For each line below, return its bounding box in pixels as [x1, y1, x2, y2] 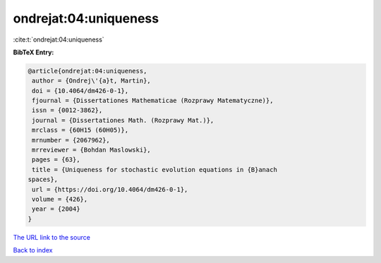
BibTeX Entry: [13, 48, 54, 56]
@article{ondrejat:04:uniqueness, [28, 67, 147, 75]
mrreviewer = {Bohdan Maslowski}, [32, 146, 151, 154]
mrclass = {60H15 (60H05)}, [32, 126, 129, 134]
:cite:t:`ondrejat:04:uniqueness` [13, 35, 105, 44]
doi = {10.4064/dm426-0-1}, [32, 87, 129, 94]
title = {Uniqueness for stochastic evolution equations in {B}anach [32, 166, 278, 173]
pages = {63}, [32, 156, 80, 164]
